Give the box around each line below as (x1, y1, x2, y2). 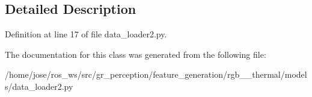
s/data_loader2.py (5, 80, 73, 92)
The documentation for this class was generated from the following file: (5, 48, 266, 60)
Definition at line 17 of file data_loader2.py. (5, 28, 167, 40)
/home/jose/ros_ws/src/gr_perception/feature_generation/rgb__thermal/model (5, 68, 307, 81)
